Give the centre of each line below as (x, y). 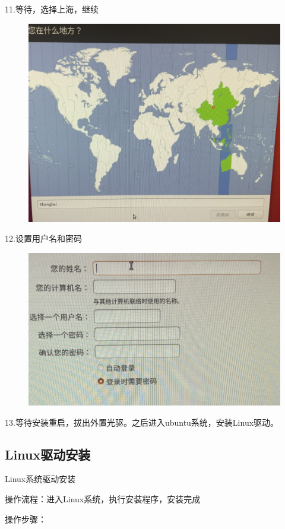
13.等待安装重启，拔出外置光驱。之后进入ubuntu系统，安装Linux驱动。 (142, 422)
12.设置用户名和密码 (43, 238)
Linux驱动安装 (48, 454)
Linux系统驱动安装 (40, 479)
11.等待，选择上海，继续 (52, 9)
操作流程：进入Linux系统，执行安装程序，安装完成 (103, 498)
